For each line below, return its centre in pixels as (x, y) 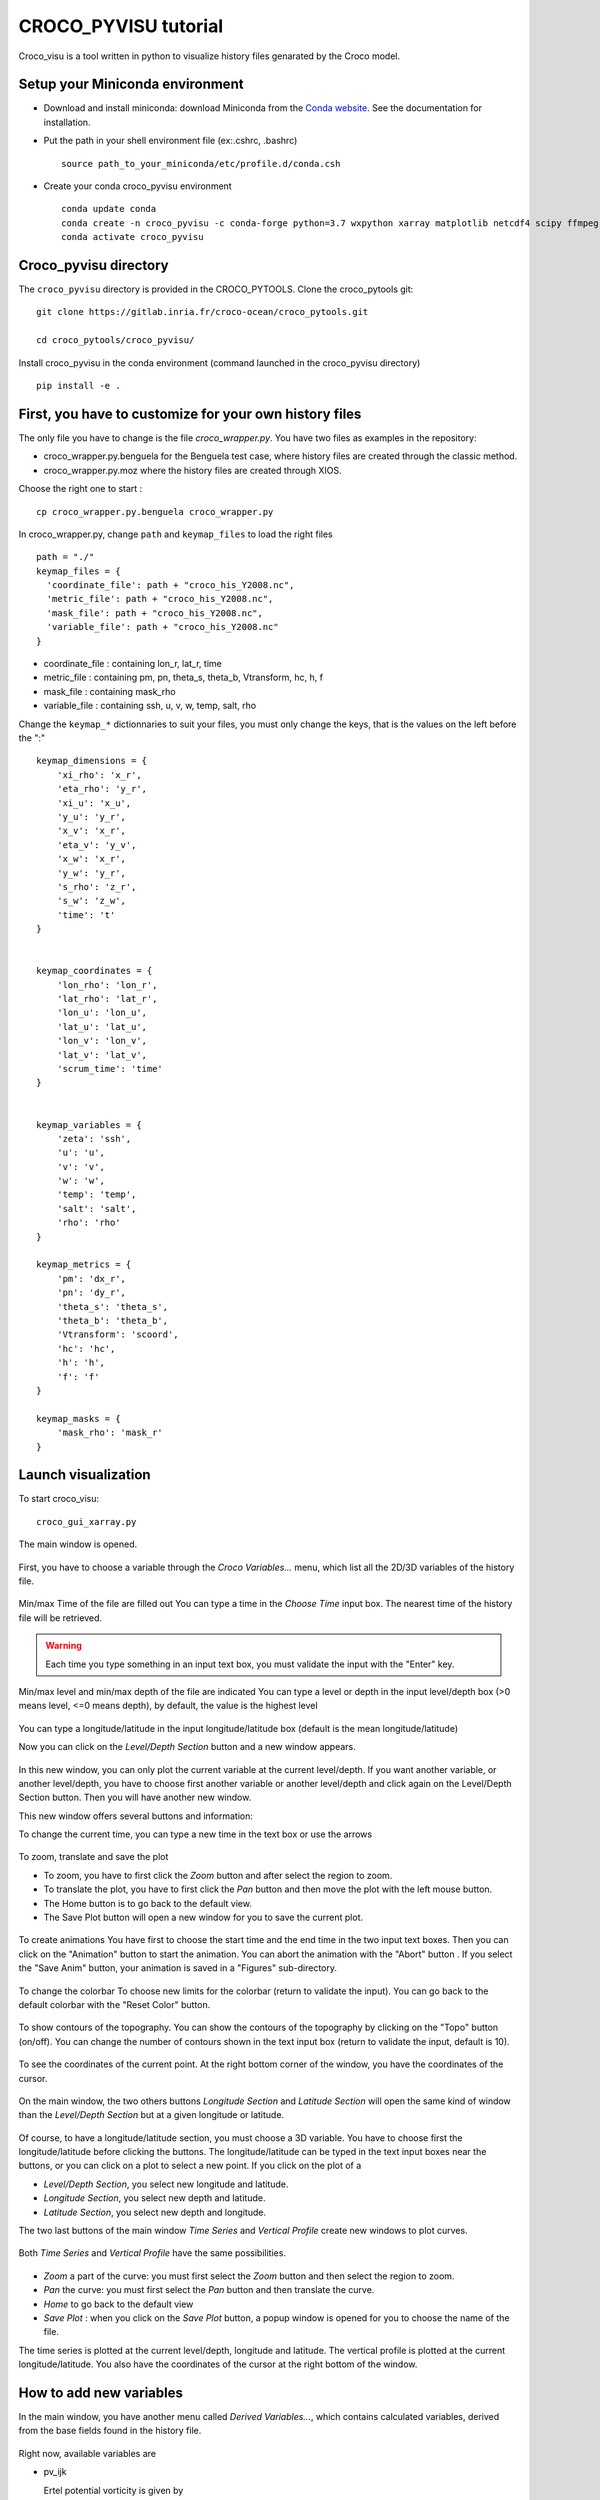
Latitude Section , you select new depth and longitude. (155, 2212)
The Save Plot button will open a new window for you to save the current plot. (203, 1917)
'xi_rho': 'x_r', (99, 774)
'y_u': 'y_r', (91, 816)
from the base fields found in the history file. (110, 2431)
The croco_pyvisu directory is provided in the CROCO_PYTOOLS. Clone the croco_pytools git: (216, 289)
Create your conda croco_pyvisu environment (137, 186)
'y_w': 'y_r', (91, 873)
